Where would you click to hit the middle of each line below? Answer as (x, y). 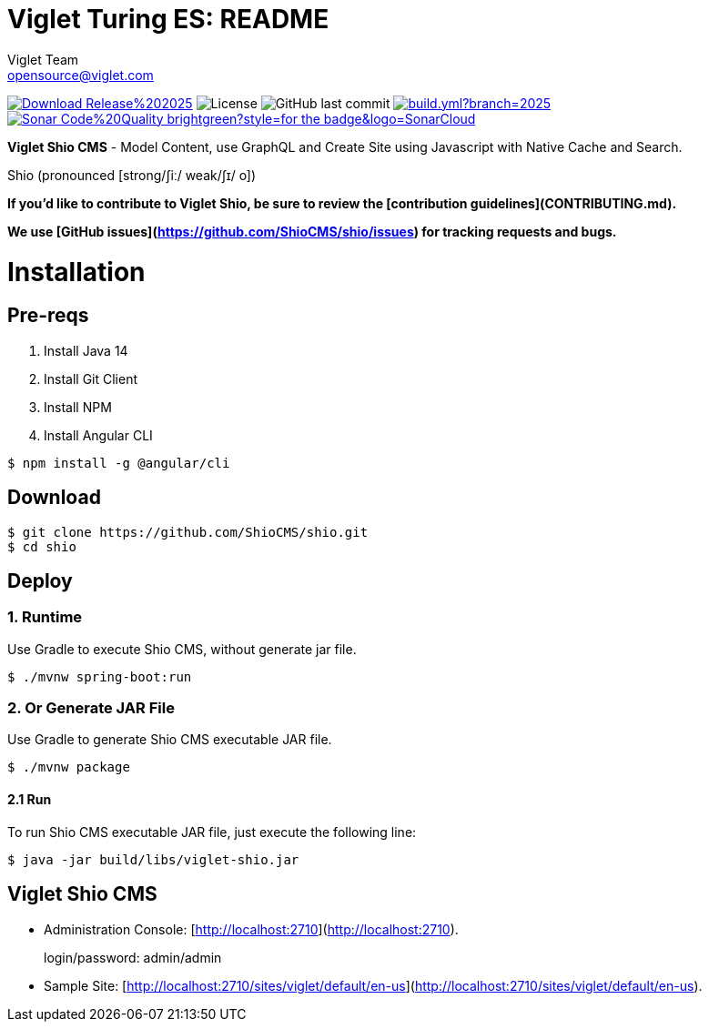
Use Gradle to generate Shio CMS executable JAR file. (170, 740)
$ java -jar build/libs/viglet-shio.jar (153, 859)
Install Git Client (91, 378)
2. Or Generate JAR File (91, 708)
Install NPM (78, 407)
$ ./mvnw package (69, 767)
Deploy (40, 580)
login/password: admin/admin (133, 957)
